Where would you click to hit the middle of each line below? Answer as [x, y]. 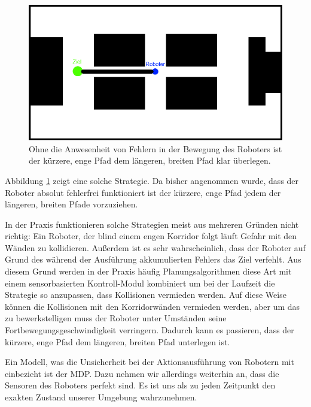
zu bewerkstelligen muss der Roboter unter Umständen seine [116, 318]
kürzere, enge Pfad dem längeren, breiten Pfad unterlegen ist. [118, 341]
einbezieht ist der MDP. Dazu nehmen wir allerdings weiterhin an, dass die [142, 373]
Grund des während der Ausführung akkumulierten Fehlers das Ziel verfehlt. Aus [153, 259]
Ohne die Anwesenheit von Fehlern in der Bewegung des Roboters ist [155, 148]
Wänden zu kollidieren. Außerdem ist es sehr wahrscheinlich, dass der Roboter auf [155, 247]
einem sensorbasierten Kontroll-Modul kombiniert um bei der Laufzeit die [140, 283]
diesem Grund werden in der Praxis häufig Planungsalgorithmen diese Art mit [148, 271]
